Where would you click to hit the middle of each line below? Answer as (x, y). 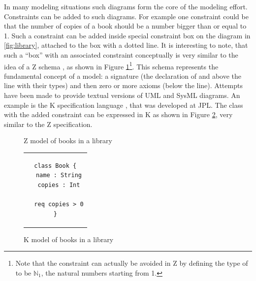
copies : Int (59, 185)
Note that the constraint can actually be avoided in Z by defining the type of (132, 263)
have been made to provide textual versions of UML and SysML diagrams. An (122, 95)
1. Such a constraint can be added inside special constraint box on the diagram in (127, 35)
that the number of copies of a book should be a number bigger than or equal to (125, 26)
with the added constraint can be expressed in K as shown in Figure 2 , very (118, 114)
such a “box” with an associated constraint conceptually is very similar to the (121, 54)
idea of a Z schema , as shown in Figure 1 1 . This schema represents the (111, 65)
